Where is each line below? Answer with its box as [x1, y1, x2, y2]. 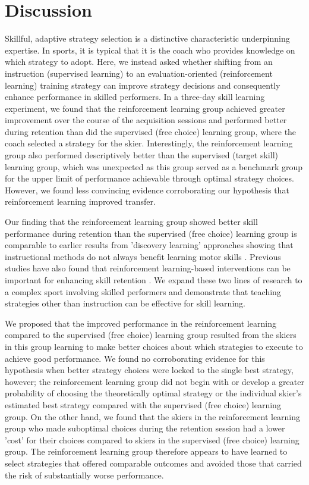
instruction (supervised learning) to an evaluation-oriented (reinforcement [5, 67, 273, 79]
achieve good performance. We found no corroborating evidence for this [5, 352, 265, 364]
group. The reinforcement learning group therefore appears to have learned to [5, 445, 288, 458]
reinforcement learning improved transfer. [5, 195, 156, 208]
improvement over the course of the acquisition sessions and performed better [5, 114, 287, 126]
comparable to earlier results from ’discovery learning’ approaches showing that [5, 239, 294, 251]
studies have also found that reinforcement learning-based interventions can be [5, 262, 291, 274]
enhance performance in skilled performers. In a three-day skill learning [5, 90, 265, 103]
